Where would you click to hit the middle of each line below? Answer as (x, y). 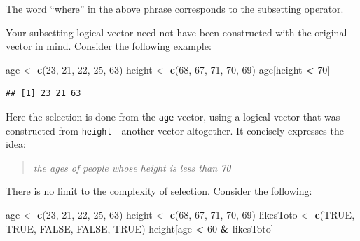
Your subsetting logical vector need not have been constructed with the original (176, 32)
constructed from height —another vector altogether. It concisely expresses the (175, 130)
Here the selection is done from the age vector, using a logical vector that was (173, 116)
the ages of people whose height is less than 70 (132, 167)
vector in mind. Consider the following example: (109, 46)
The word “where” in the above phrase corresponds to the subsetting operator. (175, 8)
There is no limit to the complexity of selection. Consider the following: (159, 191)
